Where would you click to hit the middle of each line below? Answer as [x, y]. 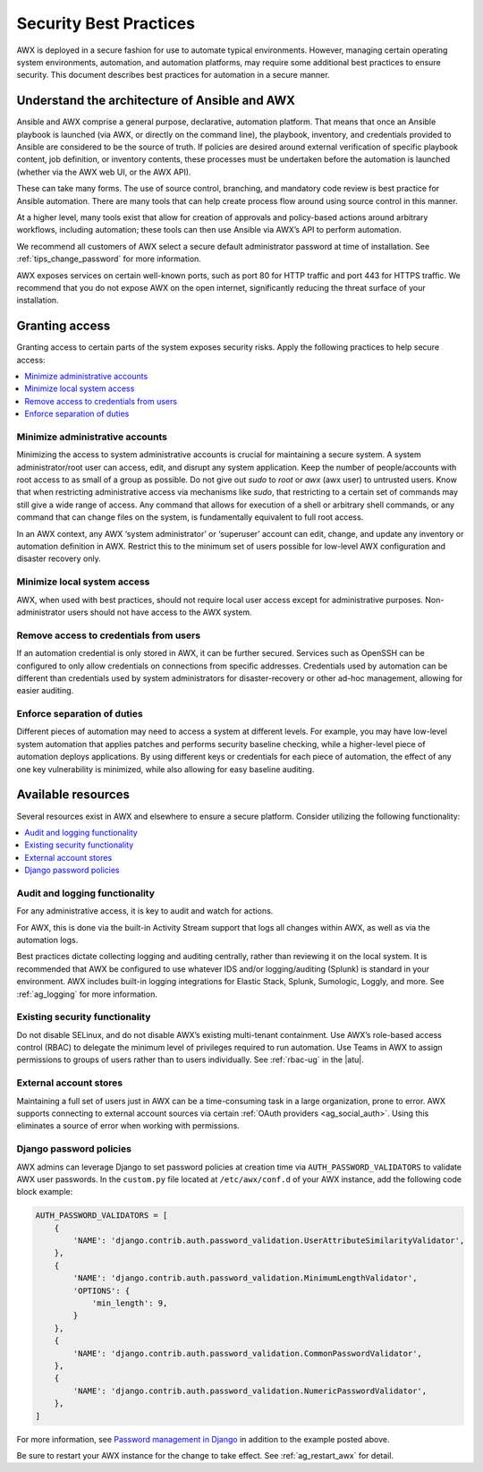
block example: [45, 1192]
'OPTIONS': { [102, 1290]
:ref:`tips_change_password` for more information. [109, 259]
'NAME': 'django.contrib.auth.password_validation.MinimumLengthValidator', [245, 1278]
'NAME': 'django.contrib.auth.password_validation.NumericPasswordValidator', [250, 1391]
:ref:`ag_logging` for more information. [87, 994]
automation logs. [47, 940]
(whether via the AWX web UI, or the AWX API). [104, 172]
